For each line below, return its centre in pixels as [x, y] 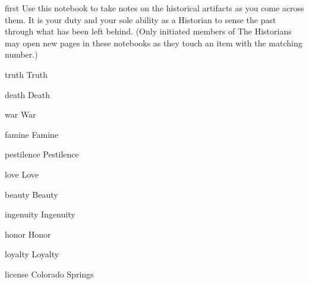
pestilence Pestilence [42, 154]
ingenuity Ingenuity [40, 214]
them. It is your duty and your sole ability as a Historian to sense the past [141, 19]
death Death [28, 94]
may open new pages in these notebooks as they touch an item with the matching [154, 42]
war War [21, 114]
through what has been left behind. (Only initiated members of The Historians [148, 31]
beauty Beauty [31, 194]
